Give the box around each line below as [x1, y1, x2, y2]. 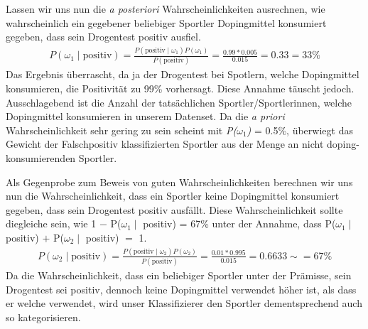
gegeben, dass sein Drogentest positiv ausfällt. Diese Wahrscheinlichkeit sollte [6, 202, 343, 217]
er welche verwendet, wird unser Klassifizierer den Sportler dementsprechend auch [6, 296, 362, 311]
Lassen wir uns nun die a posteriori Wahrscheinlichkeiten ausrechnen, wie [6, 1, 325, 16]
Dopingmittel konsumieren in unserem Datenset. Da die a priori [6, 109, 285, 124]
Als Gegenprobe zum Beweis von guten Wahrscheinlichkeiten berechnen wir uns [6, 174, 353, 189]
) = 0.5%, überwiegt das [247, 122, 353, 137]
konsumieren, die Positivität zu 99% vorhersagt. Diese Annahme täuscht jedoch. [6, 81, 355, 96]
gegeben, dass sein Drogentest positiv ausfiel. [6, 29, 201, 44]
